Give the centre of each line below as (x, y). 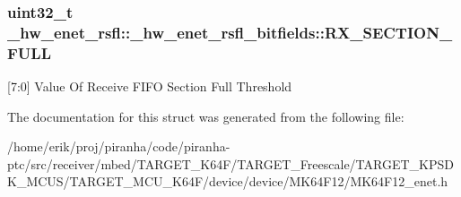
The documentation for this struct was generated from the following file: (206, 116)
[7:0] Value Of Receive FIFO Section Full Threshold (150, 86)
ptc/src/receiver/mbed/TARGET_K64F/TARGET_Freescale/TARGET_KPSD (230, 163)
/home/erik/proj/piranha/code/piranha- (119, 146)
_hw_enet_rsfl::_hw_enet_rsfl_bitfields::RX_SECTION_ (230, 32)
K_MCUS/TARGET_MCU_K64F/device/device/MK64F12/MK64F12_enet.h (228, 181)
